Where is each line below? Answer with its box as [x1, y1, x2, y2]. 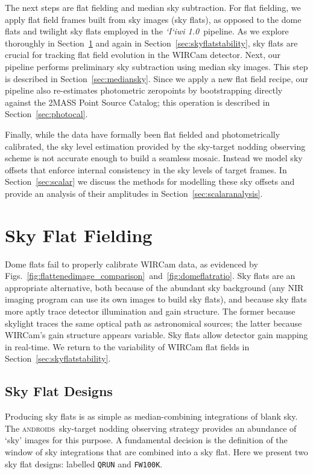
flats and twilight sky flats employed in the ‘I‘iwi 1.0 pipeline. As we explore [5, 25, 289, 37]
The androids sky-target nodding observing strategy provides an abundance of [5, 421, 297, 434]
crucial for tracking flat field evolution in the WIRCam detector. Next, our [5, 48, 280, 61]
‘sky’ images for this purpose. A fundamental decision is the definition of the [5, 434, 288, 446]
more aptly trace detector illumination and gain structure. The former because [5, 305, 296, 317]
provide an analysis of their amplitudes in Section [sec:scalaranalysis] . [5, 187, 263, 199]
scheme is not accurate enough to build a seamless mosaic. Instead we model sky [5, 152, 303, 164]
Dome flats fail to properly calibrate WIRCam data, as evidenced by [5, 257, 258, 270]
